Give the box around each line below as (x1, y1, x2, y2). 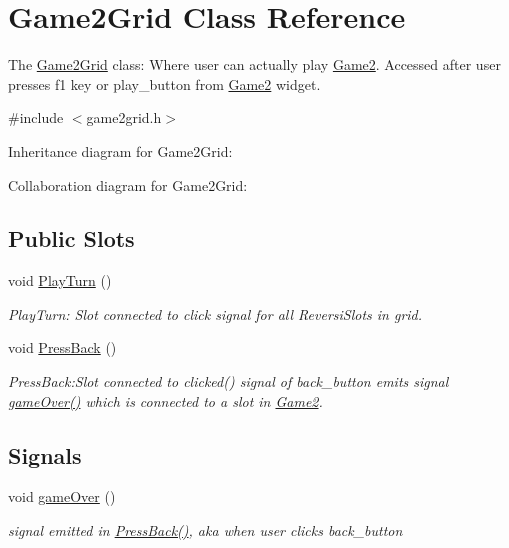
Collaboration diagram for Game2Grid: (8, 174, 248, 195)
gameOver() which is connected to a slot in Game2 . (8, 390, 323, 411)
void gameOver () (8, 486, 116, 507)
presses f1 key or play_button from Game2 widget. (8, 73, 321, 94)
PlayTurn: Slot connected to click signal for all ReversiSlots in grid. (8, 303, 423, 324)
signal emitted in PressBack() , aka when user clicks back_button (8, 520, 403, 541)
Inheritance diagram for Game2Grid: (8, 140, 233, 161)
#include (8, 107, 64, 128)
